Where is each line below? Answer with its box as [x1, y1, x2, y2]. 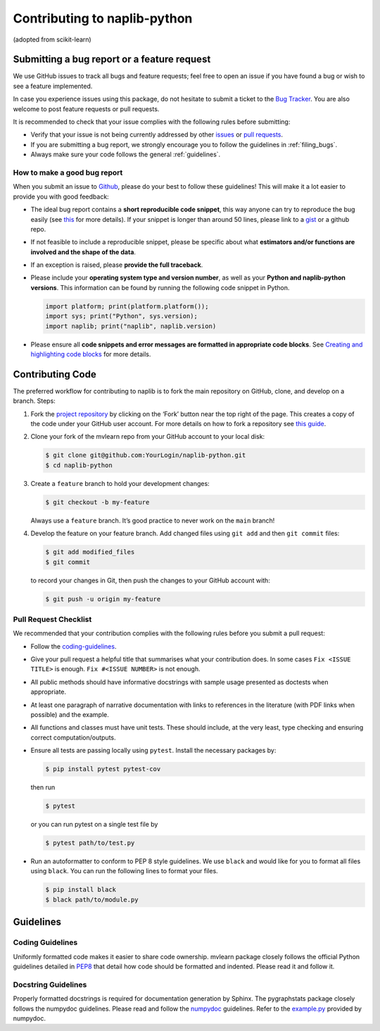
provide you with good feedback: [13, 192, 109, 201]
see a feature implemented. [13, 82, 93, 90]
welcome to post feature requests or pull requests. [13, 104, 160, 113]
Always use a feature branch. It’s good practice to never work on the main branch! [30, 516, 275, 525]
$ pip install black [45, 886, 116, 894]
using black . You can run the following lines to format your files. [30, 867, 218, 875]
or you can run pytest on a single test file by [30, 820, 158, 829]
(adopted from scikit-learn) [13, 35, 91, 44]
